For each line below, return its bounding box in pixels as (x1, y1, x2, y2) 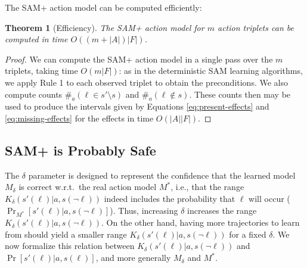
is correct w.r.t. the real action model (18, 180, 157, 193)
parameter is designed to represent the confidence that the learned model (28, 169, 296, 181)
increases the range (187, 204, 257, 216)
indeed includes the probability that (104, 192, 235, 204)
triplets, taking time (5, 64, 78, 77)
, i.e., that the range (170, 180, 244, 193)
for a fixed (229, 228, 266, 240)
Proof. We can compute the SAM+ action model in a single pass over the (5, 52, 273, 65)
